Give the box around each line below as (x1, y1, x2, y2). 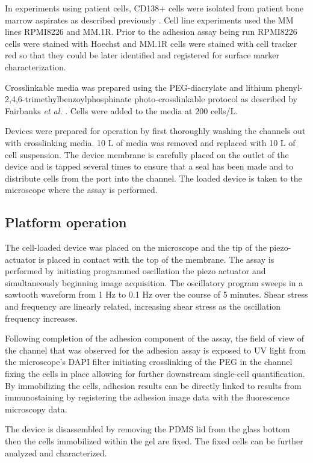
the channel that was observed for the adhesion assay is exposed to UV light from (5, 343, 306, 356)
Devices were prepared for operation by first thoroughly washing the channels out (5, 124, 306, 137)
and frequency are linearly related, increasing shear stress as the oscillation (5, 300, 281, 313)
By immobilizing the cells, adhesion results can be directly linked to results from (5, 379, 302, 391)
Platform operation (5, 213, 127, 231)
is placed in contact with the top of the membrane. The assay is (39, 253, 274, 265)
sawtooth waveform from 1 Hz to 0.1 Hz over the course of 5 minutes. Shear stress (5, 288, 308, 301)
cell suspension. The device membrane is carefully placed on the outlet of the (5, 148, 289, 161)
